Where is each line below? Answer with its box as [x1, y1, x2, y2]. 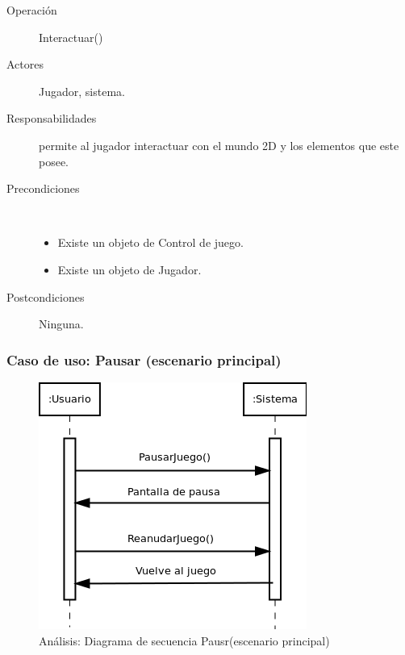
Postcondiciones [6, 288, 85, 305]
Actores [6, 56, 44, 73]
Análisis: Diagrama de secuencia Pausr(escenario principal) [39, 632, 330, 649]
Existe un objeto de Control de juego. [57, 234, 244, 251]
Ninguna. [39, 315, 84, 332]
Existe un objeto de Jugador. [57, 261, 202, 277]
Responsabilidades [6, 110, 97, 127]
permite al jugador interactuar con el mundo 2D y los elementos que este [39, 136, 399, 153]
